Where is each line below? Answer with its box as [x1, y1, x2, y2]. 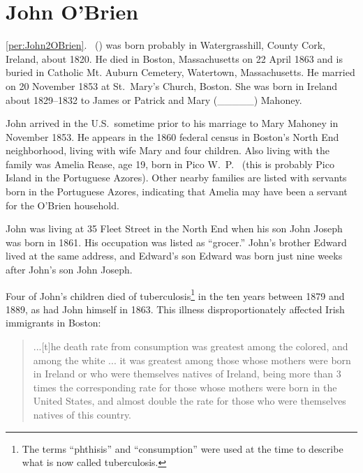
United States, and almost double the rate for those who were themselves [33, 393, 346, 408]
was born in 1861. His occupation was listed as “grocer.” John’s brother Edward [6, 234, 347, 249]
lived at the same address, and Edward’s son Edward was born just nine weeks [6, 248, 343, 263]
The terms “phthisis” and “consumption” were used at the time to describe [22, 441, 343, 456]
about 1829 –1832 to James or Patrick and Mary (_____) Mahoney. [6, 92, 302, 107]
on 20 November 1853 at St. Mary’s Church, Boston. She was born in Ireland [6, 78, 338, 93]
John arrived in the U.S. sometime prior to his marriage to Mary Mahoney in [6, 116, 339, 130]
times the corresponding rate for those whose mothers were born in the [33, 380, 337, 394]
